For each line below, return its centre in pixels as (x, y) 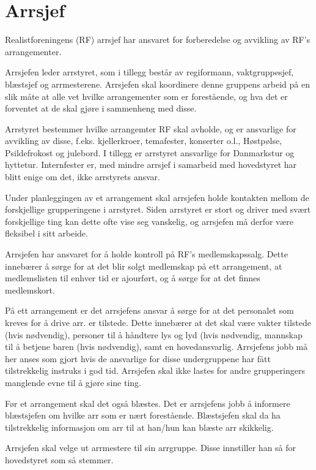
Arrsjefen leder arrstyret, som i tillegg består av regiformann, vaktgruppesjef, (149, 72)
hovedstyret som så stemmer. (59, 459)
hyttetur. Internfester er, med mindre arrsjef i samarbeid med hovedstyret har (151, 165)
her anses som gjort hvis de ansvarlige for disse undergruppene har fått (138, 358)
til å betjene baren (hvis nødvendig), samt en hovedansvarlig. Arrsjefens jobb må (156, 347)
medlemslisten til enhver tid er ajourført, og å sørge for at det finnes (133, 278)
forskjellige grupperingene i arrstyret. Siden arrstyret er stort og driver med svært (158, 209)
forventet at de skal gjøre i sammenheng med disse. (101, 108)
